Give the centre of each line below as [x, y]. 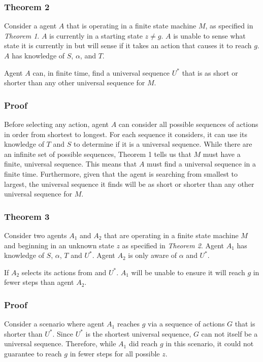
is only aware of [153, 255]
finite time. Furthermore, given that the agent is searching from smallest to [121, 173]
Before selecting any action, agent [57, 124]
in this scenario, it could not [210, 343]
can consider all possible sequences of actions [188, 124]
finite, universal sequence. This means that [71, 164]
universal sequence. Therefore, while [60, 343]
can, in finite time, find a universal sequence [101, 72]
